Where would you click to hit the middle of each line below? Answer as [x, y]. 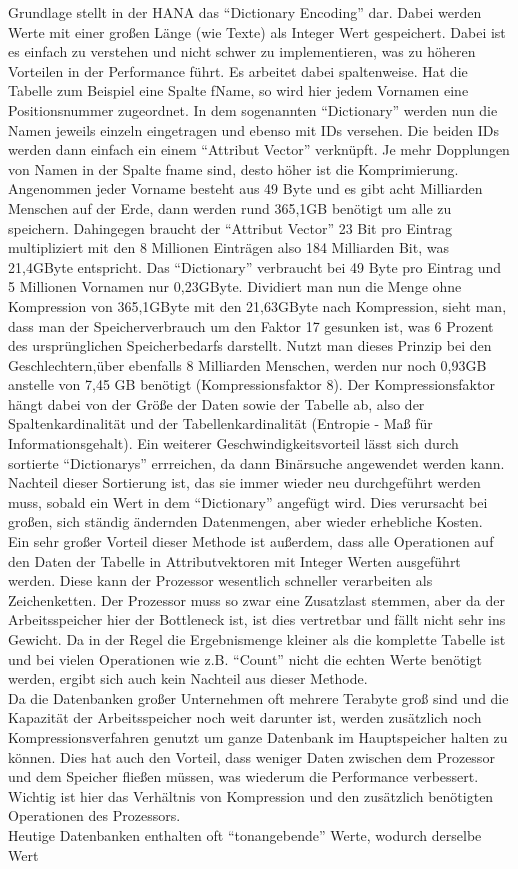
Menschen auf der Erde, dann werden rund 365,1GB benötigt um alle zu [230, 207]
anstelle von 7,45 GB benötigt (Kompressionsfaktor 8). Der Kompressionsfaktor [251, 384]
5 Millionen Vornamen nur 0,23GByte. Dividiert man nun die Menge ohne [235, 286]
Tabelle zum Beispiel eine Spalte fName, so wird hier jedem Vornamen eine [238, 90]
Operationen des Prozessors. [94, 815]
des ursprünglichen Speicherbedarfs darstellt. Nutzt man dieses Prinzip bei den [250, 345]
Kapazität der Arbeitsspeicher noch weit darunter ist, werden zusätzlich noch [245, 717]
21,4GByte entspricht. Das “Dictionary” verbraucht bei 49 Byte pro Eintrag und [255, 266]
